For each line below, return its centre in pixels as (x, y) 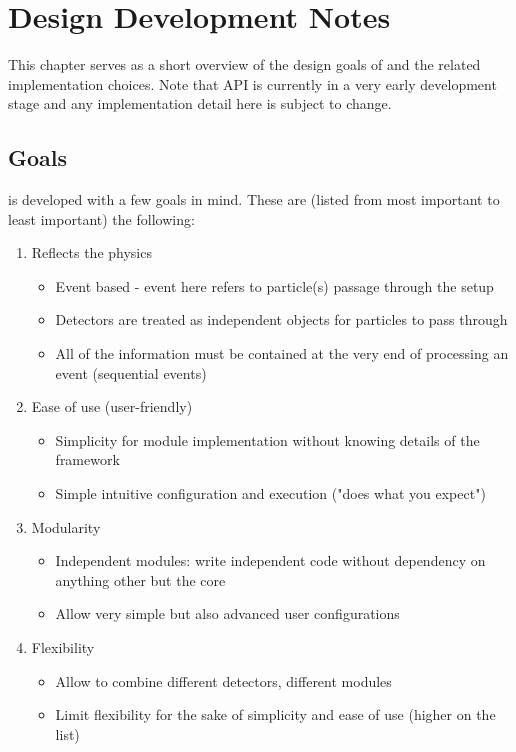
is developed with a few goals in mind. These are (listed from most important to (254, 199)
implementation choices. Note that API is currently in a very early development (252, 83)
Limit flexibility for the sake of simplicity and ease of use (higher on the (275, 714)
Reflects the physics (91, 252)
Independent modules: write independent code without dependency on (270, 560)
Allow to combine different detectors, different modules (223, 680)
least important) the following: (101, 218)
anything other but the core (140, 579)
